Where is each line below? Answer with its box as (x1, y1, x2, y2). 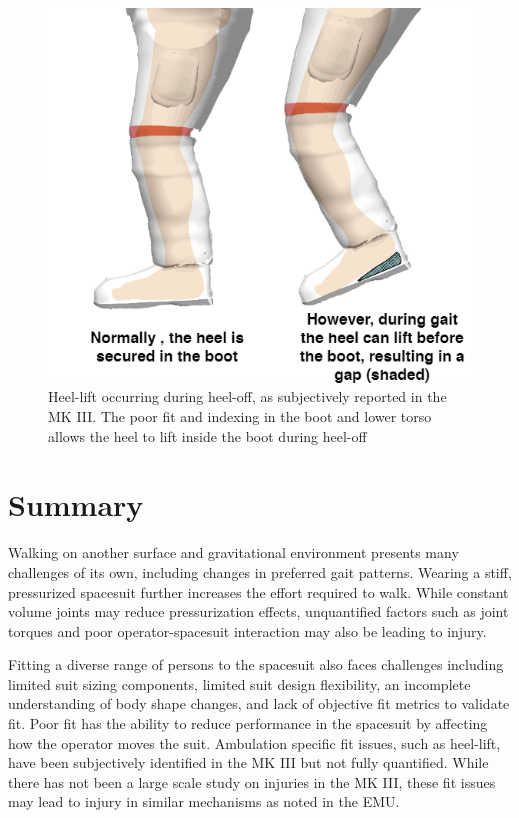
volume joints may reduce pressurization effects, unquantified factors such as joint (8, 601, 509, 622)
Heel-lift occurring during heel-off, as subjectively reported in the (48, 386, 447, 407)
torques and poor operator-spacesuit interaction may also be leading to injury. (8, 620, 487, 641)
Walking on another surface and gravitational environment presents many (8, 542, 459, 563)
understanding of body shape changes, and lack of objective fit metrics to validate (8, 693, 510, 714)
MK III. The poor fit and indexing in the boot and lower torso (48, 406, 432, 427)
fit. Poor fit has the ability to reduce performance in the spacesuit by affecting (8, 713, 488, 734)
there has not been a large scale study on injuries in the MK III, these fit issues (8, 771, 496, 792)
